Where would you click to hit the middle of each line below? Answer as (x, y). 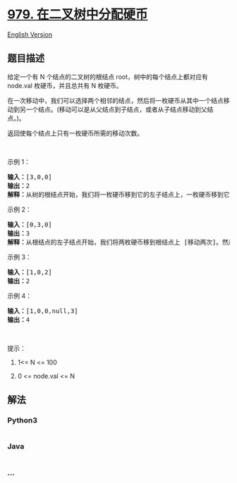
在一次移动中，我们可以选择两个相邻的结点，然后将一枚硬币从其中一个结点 (115, 100)
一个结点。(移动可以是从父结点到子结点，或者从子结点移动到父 (117, 109)
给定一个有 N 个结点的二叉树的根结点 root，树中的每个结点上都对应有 (108, 77)
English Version (30, 34)
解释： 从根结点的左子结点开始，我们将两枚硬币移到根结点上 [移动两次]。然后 (121, 242)
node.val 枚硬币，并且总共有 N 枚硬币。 (65, 85)
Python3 (22, 420)
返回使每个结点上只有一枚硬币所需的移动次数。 (75, 133)
